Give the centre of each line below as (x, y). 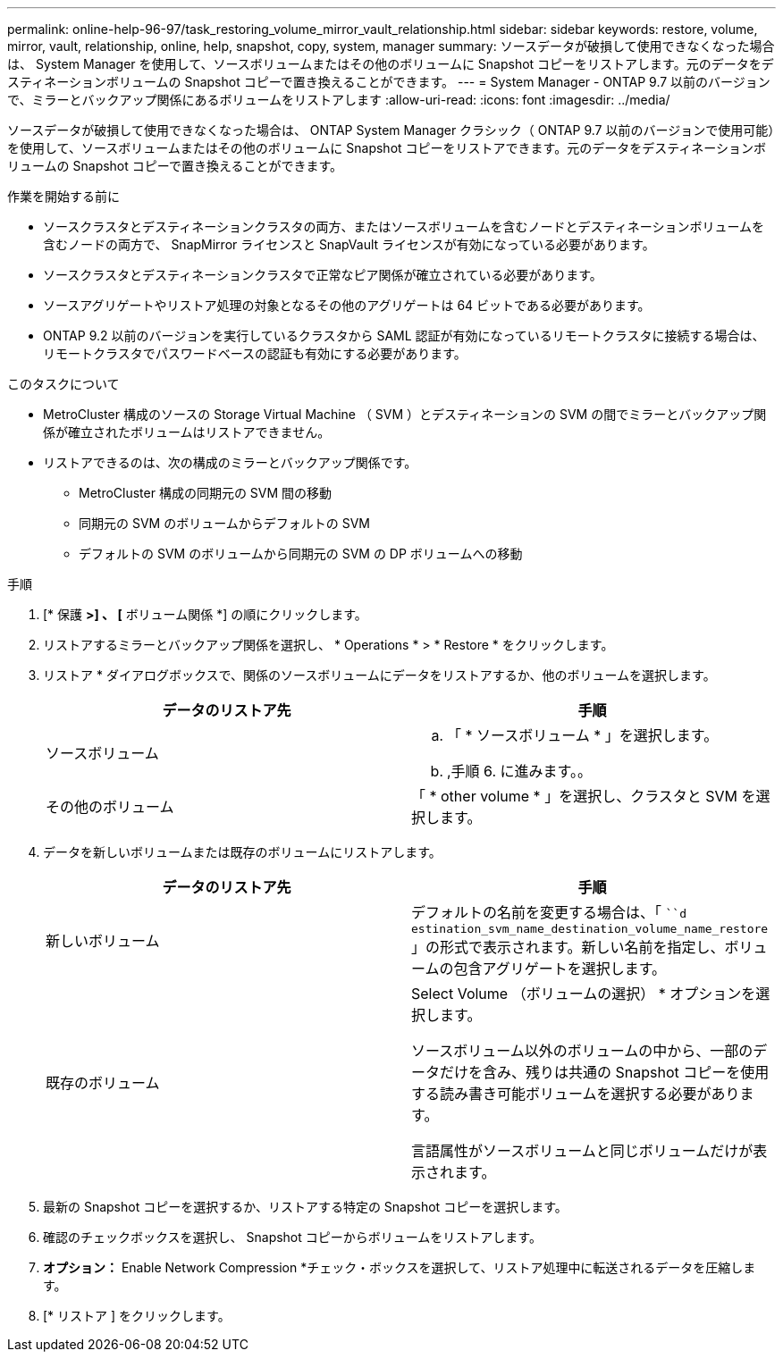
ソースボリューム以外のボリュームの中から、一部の (582, 1051)
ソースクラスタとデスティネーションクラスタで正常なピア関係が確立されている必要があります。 (323, 275)
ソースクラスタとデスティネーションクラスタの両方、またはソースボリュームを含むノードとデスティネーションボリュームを (404, 226)
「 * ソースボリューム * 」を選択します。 (583, 735)
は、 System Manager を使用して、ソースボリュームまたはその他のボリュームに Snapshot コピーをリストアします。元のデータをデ (391, 64)
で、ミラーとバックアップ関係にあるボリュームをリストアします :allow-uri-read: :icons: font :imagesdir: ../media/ (339, 100)
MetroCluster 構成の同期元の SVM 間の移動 (206, 493)
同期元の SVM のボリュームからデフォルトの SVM (224, 523)
